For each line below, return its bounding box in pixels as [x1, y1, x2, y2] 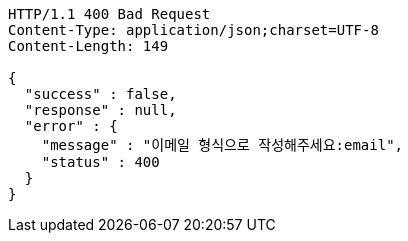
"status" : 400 [41, 154, 160, 170]
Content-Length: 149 [8, 38, 169, 54]
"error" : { [24, 118, 118, 134]
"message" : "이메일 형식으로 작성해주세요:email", [41, 137, 404, 153]
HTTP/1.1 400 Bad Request [8, 6, 211, 22]
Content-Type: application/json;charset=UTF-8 [8, 22, 379, 38]
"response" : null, [24, 102, 177, 118]
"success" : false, [24, 86, 177, 102]
